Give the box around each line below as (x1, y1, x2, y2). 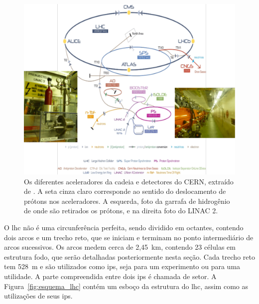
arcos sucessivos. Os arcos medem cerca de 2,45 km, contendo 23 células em (4, 242, 236, 252)
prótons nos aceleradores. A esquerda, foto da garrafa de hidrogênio (24, 195, 230, 206)
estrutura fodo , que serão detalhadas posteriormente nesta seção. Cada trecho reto (4, 251, 255, 262)
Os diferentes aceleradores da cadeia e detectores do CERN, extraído (24, 176, 234, 186)
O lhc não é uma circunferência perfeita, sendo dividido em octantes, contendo (4, 222, 244, 232)
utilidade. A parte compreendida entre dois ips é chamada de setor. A (4, 271, 217, 281)
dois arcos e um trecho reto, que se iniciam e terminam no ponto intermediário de (4, 232, 254, 242)
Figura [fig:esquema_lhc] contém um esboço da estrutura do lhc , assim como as (4, 281, 248, 291)
